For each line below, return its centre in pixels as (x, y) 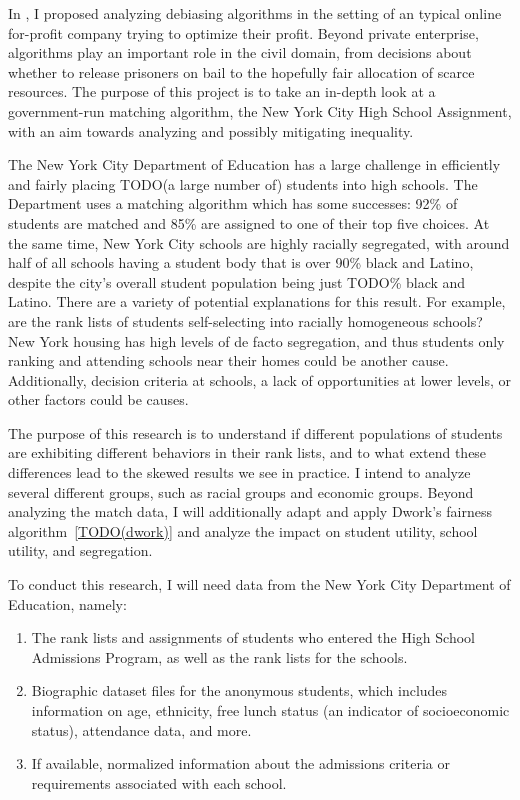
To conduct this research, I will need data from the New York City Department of (259, 584)
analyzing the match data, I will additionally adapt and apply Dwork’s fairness (250, 511)
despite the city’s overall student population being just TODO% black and (237, 281)
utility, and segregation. (80, 550)
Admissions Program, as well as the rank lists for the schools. (219, 656)
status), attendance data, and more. (141, 729)
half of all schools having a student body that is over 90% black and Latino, (241, 262)
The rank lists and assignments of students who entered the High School (253, 637)
